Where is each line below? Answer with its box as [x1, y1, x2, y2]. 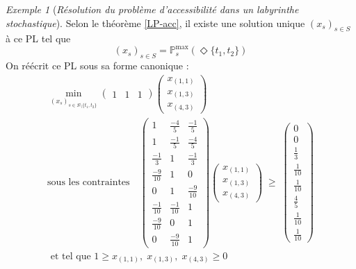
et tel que [50, 251, 91, 261]
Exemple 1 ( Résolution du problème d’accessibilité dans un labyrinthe [6, 2, 299, 16]
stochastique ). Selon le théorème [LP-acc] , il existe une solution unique [6, 15, 305, 30]
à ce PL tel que [6, 31, 71, 46]
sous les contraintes [47, 177, 130, 188]
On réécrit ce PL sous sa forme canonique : [6, 58, 189, 73]
